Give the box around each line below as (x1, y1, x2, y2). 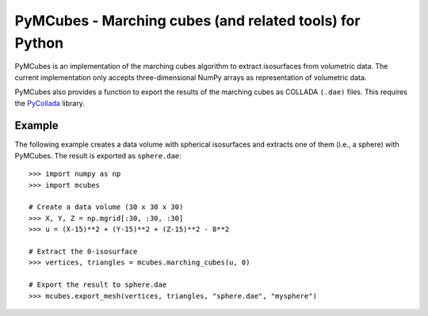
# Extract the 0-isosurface (29, 246, 138, 256)
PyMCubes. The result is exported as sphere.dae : (14, 150, 182, 160)
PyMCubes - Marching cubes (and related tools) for (14, 12, 361, 29)
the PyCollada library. (14, 98, 85, 108)
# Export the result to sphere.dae (29, 280, 167, 289)
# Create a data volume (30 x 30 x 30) (29, 203, 184, 211)
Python (14, 34, 63, 51)
